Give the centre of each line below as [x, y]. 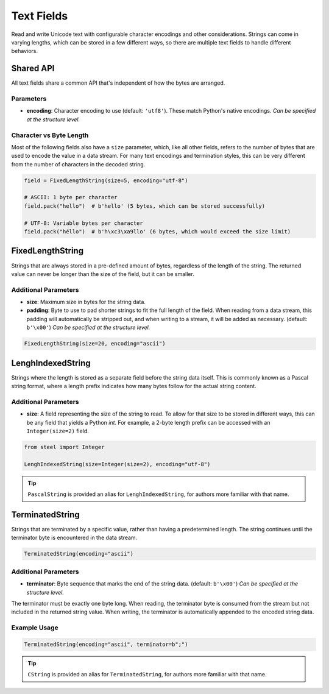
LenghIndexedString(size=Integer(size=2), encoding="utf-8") [117, 464]
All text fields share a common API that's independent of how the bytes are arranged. [118, 83]
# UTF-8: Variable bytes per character [83, 223]
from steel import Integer [64, 447]
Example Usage [35, 628]
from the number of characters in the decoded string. [78, 164]
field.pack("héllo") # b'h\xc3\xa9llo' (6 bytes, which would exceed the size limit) [157, 232]
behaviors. [25, 51]
